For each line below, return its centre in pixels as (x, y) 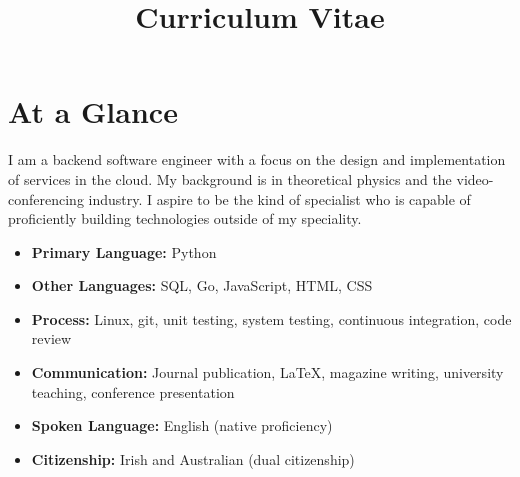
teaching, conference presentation (133, 391)
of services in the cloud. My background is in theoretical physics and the (230, 178)
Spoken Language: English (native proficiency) (182, 425)
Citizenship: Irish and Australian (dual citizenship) (193, 458)
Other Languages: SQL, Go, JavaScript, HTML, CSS (202, 285)
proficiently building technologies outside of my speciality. (185, 218)
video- (475, 178)
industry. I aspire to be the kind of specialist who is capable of (279, 198)
